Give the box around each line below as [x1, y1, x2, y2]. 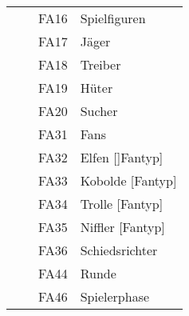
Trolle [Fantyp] [80, 194, 163, 213]
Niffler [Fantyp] [80, 218, 165, 236]
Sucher [80, 102, 118, 120]
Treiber [80, 55, 121, 74]
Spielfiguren [80, 9, 146, 27]
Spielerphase [80, 287, 150, 306]
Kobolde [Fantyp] [80, 171, 177, 190]
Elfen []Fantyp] [80, 148, 163, 166]
